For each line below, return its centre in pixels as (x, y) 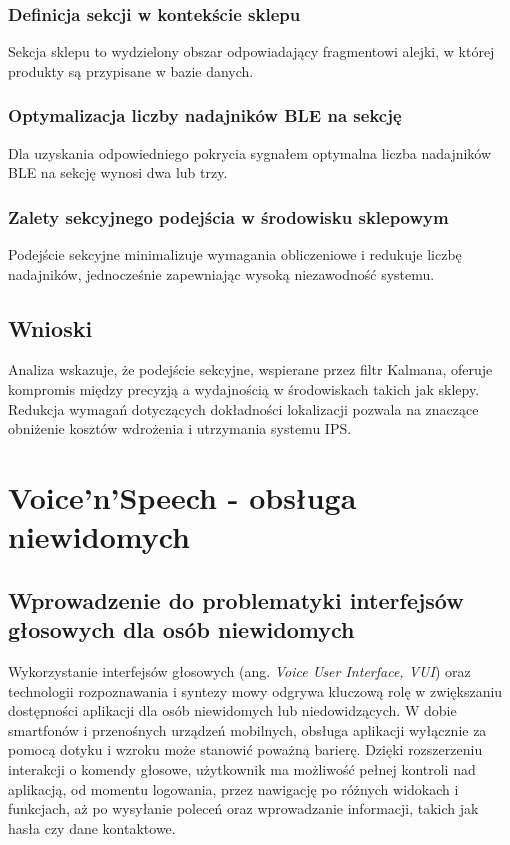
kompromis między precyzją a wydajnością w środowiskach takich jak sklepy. (244, 389)
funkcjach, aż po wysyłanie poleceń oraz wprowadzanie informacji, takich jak (243, 808)
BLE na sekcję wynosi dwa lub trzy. (118, 172)
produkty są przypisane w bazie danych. (131, 70)
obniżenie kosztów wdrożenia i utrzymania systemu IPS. (180, 428)
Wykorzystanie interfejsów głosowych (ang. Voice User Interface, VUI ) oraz (239, 670)
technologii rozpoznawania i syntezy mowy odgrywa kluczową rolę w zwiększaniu (255, 690)
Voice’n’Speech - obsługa (182, 496)
